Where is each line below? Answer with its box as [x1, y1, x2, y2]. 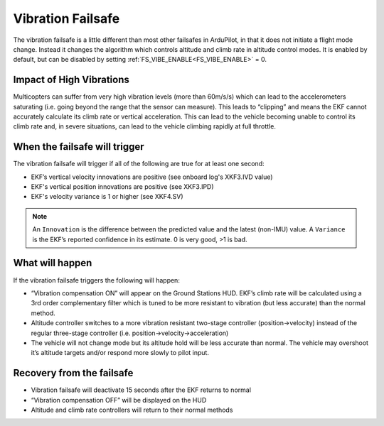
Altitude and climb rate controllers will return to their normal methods [31, 405, 233, 414]
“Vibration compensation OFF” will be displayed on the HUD [31, 395, 207, 404]
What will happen [13, 257, 92, 269]
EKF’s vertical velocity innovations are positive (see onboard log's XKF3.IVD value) [31, 173, 273, 181]
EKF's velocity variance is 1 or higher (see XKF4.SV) [31, 192, 184, 201]
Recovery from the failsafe [13, 367, 134, 379]
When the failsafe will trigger [13, 141, 145, 153]
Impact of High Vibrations [13, 74, 129, 86]
